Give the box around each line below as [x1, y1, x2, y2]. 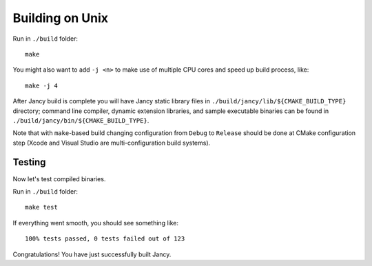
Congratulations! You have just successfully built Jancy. [12, 250, 172, 258]
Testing [12, 156, 46, 168]
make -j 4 [25, 81, 58, 90]
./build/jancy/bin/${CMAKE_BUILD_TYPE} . [12, 116, 149, 124]
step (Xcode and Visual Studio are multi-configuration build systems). [12, 139, 211, 147]
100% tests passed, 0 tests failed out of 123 [25, 235, 185, 243]
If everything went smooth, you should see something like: [12, 218, 179, 227]
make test [25, 203, 58, 212]
